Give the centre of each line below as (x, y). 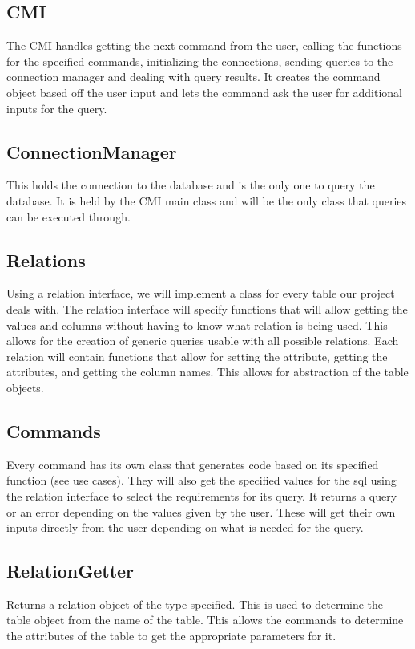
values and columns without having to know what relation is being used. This (197, 324)
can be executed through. (68, 216)
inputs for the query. (57, 108)
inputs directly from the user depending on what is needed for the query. (185, 527)
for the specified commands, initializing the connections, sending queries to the (200, 61)
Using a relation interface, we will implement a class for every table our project (201, 293)
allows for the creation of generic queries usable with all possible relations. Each (203, 341)
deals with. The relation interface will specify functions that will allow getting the (207, 308)
